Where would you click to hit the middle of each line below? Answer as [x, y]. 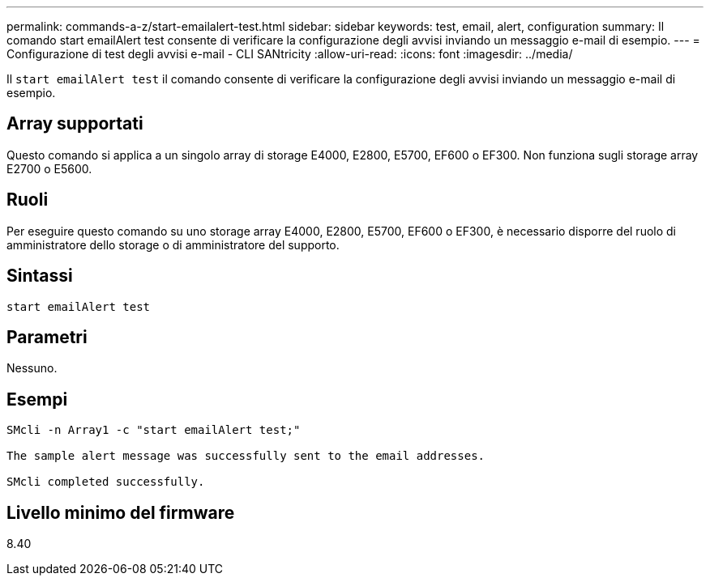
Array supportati [75, 124]
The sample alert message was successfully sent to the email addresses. [246, 456]
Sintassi [40, 276]
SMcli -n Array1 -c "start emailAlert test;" [154, 430]
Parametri [47, 337]
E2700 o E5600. [49, 168]
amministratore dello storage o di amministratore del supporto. [173, 244]
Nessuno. [32, 368]
